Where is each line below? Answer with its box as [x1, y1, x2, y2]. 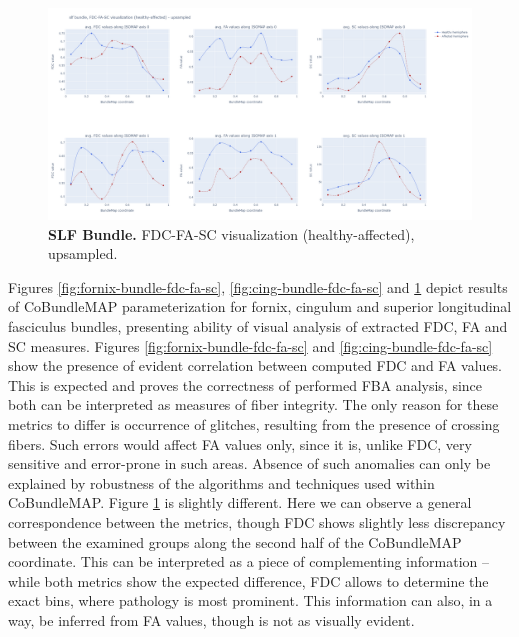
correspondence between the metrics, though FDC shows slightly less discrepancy [8, 511, 506, 532]
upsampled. [48, 243, 118, 264]
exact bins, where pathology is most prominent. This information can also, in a [8, 590, 493, 611]
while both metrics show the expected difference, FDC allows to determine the [8, 570, 489, 591]
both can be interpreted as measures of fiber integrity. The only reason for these [8, 394, 499, 415]
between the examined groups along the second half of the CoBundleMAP [8, 531, 462, 552]
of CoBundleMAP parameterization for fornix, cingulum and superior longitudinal [8, 296, 512, 317]
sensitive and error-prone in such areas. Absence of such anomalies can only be [8, 453, 491, 474]
